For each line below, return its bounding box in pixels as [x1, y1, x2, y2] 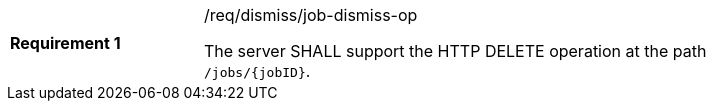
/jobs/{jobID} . [204, 61, 311, 81]
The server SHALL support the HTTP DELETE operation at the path [204, 41, 707, 61]
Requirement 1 [10, 33, 121, 53]
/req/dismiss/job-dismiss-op [204, 5, 418, 25]
